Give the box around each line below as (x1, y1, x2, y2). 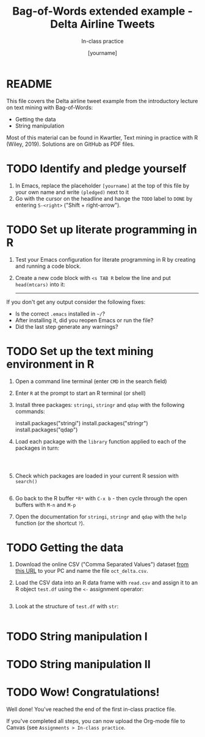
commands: (15, 408, 45, 415)
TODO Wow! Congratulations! (6, 685, 160, 699)
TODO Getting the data (6, 541, 124, 555)
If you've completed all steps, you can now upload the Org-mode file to (6, 717, 185, 724)
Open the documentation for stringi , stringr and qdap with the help (15, 512, 187, 520)
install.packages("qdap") (15, 426, 78, 433)
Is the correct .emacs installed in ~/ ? (15, 310, 106, 317)
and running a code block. (15, 262, 81, 270)
